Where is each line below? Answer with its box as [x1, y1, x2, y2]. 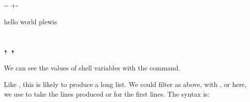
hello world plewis [4, 16, 57, 26]
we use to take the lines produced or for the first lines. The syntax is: [4, 88, 210, 99]
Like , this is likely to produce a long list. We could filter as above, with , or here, [4, 79, 247, 89]
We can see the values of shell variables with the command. [4, 63, 181, 73]
